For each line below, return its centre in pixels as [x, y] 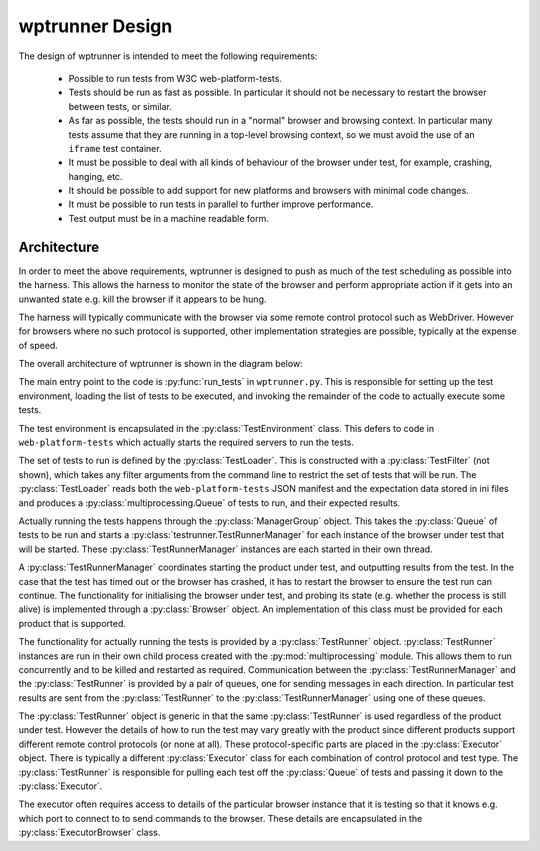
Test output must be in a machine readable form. [168, 218]
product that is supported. [72, 623]
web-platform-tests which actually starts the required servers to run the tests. [186, 442]
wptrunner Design [95, 26]
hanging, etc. [95, 176]
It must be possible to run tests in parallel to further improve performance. [221, 204]
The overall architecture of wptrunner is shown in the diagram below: [161, 364]
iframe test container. [115, 148]
